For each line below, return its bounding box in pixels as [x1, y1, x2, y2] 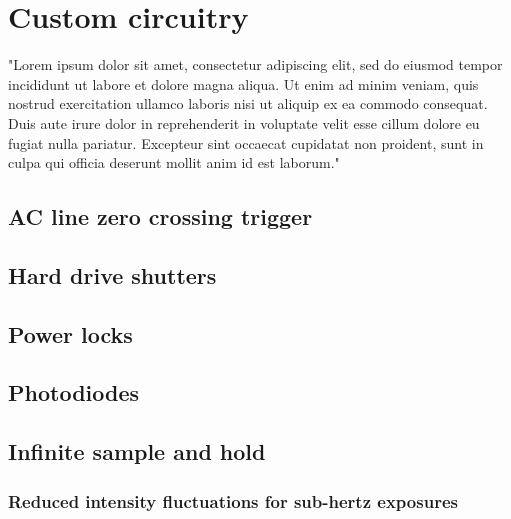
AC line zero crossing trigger [8, 201, 313, 232]
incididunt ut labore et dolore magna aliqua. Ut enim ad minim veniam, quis [8, 73, 479, 94]
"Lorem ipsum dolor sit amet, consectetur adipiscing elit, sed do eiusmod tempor [8, 54, 503, 75]
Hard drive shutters [8, 259, 217, 290]
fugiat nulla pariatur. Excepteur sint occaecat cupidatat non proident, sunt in [8, 132, 484, 153]
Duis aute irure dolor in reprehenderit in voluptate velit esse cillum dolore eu [8, 112, 480, 133]
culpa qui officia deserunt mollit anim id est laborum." [8, 152, 340, 173]
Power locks [8, 318, 133, 349]
